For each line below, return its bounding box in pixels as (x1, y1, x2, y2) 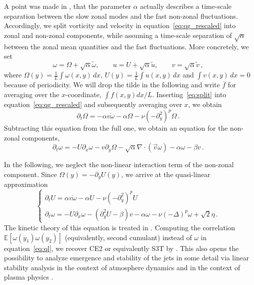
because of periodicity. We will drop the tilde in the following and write (4, 79, 220, 90)
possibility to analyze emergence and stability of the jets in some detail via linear (4, 252, 250, 263)
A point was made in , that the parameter (4, 1, 131, 11)
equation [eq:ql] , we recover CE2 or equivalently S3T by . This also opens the (4, 243, 239, 253)
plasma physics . (4, 272, 53, 282)
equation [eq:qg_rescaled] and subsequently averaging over (4, 99, 182, 109)
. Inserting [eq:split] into (152, 89, 226, 99)
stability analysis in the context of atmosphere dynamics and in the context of (4, 262, 240, 272)
